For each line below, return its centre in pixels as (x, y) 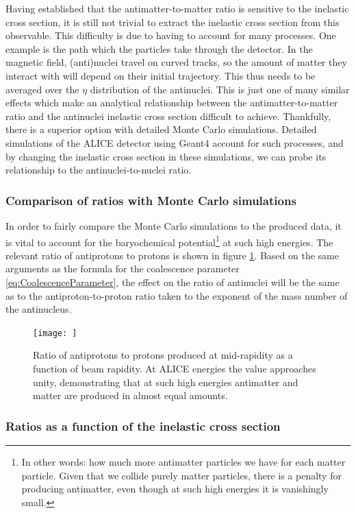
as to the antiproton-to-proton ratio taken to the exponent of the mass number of (177, 295)
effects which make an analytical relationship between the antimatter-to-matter (172, 103)
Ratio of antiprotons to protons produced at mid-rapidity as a (163, 355)
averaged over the (42, 89)
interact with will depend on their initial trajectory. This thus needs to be (161, 75)
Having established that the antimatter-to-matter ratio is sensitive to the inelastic (177, 8)
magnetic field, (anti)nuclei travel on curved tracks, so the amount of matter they (176, 62)
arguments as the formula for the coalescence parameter (123, 269)
